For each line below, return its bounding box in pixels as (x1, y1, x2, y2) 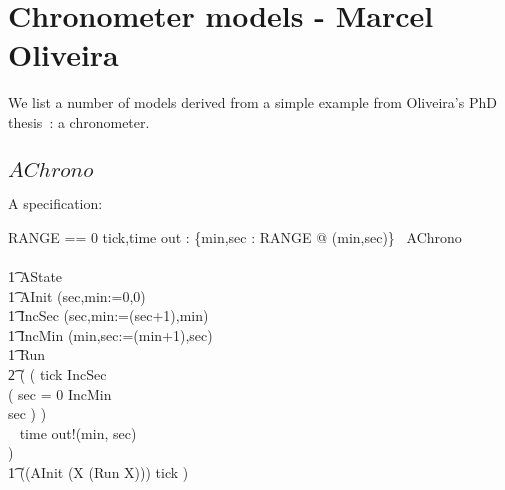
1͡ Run (8, 344, 46, 365)
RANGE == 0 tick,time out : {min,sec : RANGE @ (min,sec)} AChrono (8, 226, 462, 247)
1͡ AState (8, 266, 63, 287)
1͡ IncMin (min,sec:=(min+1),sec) (8, 324, 213, 345)
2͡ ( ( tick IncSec (8, 364, 107, 385)
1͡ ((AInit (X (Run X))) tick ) (8, 462, 189, 483)
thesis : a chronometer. (8, 111, 150, 132)
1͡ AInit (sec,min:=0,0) (8, 285, 146, 306)
